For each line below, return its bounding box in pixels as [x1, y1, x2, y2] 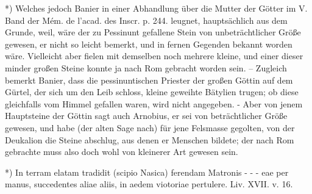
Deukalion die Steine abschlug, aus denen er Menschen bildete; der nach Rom [5, 133, 294, 146]
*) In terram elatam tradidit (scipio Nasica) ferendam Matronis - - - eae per [5, 165, 289, 178]
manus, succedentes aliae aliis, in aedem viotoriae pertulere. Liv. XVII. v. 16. [5, 178, 293, 190]
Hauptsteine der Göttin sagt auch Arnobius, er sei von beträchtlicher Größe [5, 109, 288, 122]
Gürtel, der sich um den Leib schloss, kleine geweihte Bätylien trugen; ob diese [5, 85, 299, 98]
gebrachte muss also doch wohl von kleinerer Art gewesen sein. [5, 145, 238, 158]
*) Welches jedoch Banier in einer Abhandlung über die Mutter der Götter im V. [5, 2, 308, 14]
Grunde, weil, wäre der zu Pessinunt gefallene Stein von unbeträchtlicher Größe [5, 26, 301, 38]
